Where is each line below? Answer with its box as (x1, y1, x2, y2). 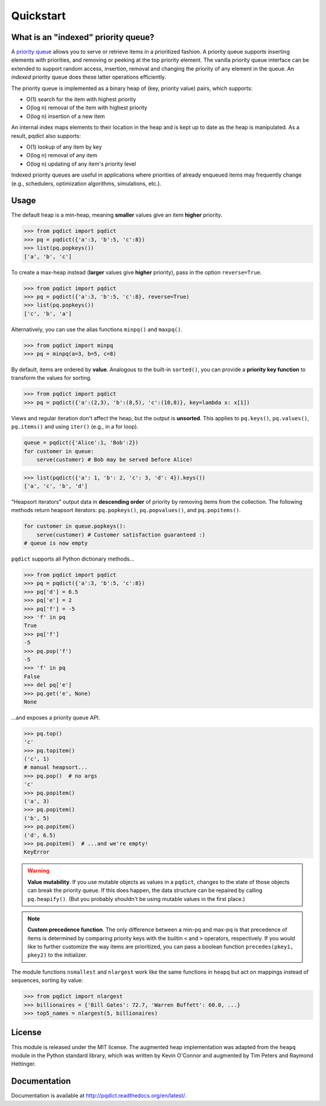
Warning (27, 867, 50, 874)
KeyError (24, 848, 50, 856)
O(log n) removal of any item (26, 152, 98, 159)
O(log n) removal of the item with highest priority (26, 104, 148, 111)
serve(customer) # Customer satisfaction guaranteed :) (36, 531, 206, 538)
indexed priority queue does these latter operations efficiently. (11, 73, 166, 81)
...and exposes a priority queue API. (11, 714, 100, 721)
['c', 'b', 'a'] (24, 310, 72, 317)
